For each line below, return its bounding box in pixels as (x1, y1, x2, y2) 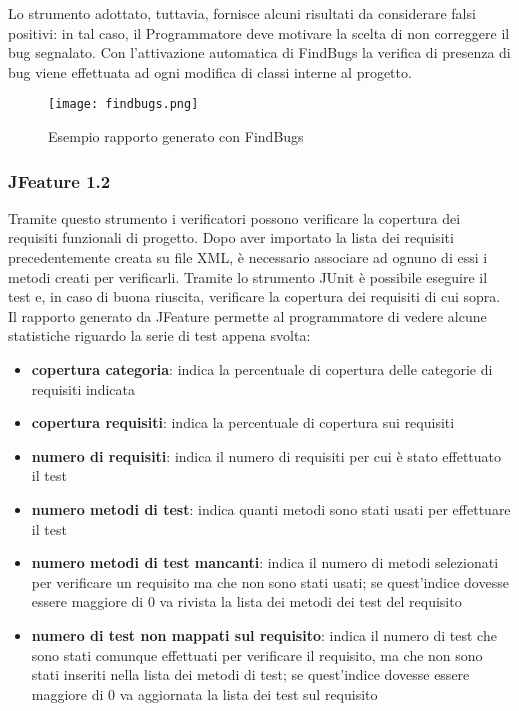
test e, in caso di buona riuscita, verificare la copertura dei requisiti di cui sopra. (8, 286, 501, 307)
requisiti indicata (31, 378, 135, 399)
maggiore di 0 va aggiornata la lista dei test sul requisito (31, 683, 378, 704)
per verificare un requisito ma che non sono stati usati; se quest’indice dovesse (31, 571, 509, 592)
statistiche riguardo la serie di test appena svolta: (8, 325, 311, 346)
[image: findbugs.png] (48, 97, 199, 112)
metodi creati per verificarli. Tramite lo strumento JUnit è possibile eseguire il (8, 266, 488, 287)
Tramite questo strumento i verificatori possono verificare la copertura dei (8, 207, 461, 228)
